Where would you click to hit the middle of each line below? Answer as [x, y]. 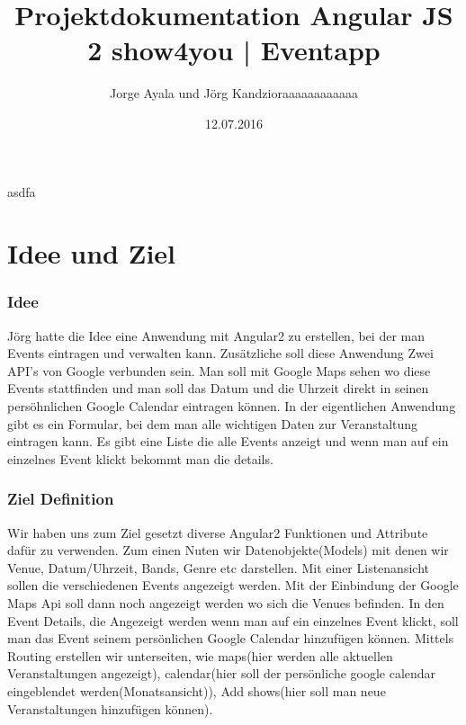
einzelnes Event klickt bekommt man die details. [140, 458]
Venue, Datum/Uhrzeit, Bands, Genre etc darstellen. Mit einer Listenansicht [218, 567]
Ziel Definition [61, 499]
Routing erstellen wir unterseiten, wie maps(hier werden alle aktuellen [200, 655]
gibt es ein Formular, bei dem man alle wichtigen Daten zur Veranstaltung [213, 423]
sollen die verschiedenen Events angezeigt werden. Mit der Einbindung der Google [233, 585]
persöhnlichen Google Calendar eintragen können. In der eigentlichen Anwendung [232, 406]
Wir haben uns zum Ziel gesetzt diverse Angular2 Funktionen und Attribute [218, 532]
